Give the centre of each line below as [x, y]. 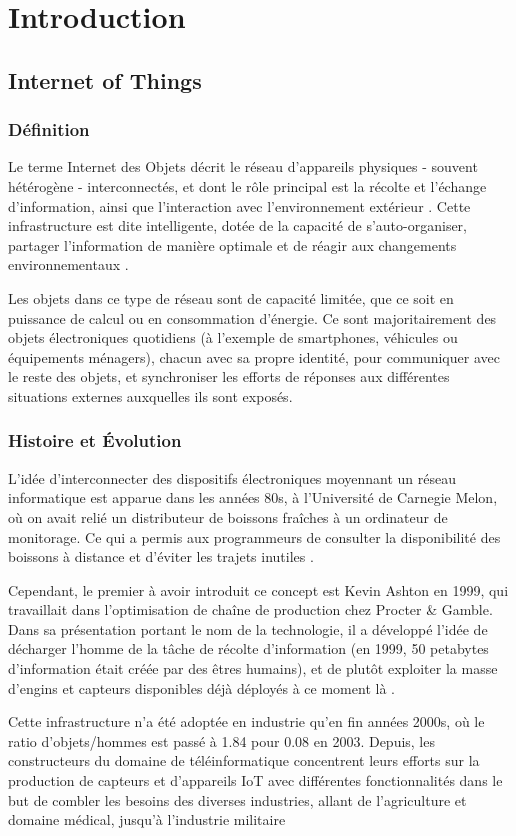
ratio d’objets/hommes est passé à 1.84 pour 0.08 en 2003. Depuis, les [221, 740]
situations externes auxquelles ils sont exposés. [150, 395]
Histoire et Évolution [95, 440]
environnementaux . [68, 264]
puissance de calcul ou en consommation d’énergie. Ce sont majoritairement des [252, 317]
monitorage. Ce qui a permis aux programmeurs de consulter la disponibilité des [254, 536]
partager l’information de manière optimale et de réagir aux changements [232, 244]
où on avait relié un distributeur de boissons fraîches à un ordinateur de [228, 516]
